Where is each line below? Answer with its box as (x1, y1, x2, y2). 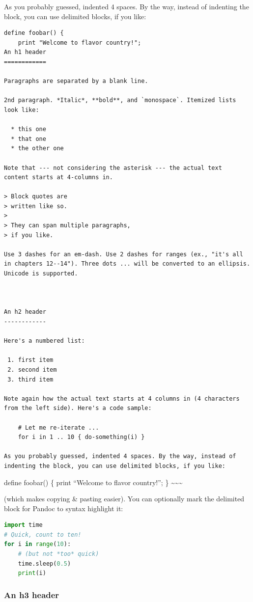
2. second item (7, 366, 57, 373)
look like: (4, 106, 39, 113)
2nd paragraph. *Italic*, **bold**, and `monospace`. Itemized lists (4, 97, 236, 104)
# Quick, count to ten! (4, 531, 82, 538)
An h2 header (4, 308, 46, 316)
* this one (11, 126, 46, 133)
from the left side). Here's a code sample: (4, 405, 152, 412)
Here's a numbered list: (4, 337, 85, 345)
